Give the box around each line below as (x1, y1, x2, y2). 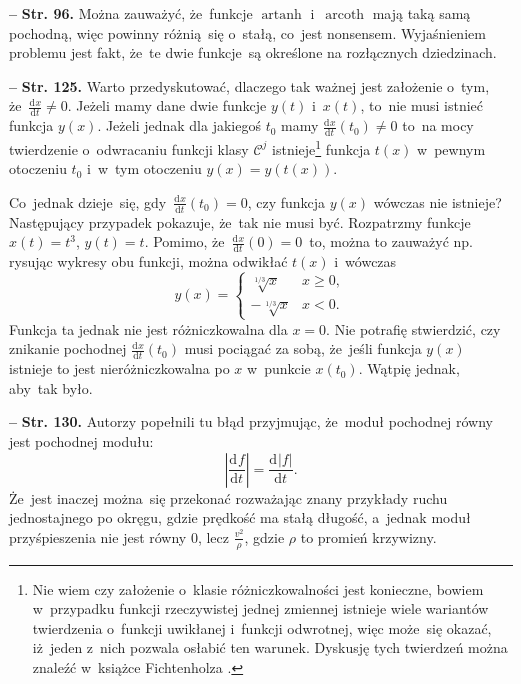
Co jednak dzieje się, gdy (9, 191, 167, 212)
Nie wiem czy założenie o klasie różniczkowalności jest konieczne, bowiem (32, 578, 484, 599)
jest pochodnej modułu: (9, 431, 154, 452)
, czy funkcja (247, 191, 326, 212)
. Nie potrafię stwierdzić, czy (326, 318, 501, 339)
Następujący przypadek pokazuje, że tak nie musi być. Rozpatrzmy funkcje (9, 211, 471, 232)
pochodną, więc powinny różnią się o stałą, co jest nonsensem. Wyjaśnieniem (9, 22, 486, 43)
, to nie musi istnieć (360, 95, 484, 116)
